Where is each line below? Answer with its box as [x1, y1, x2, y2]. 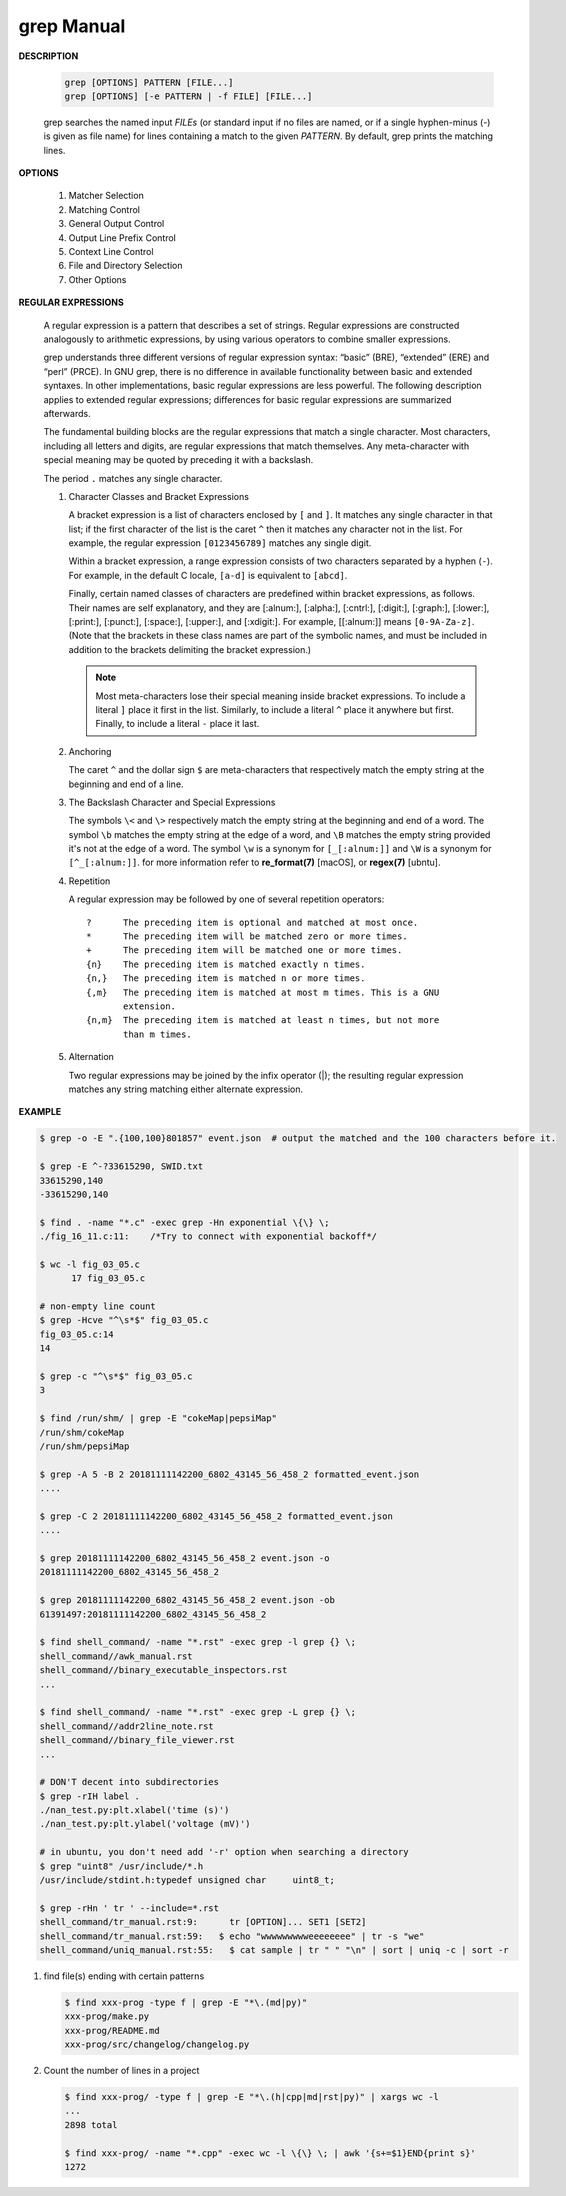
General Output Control [68, 218, 165, 230]
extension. [123, 1001, 177, 1012]
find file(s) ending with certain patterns [43, 1970, 205, 1982]
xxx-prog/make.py [64, 2011, 150, 2022]
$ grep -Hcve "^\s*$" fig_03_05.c [39, 1315, 209, 1326]
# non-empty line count [39, 1301, 157, 1312]
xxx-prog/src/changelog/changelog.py [64, 2039, 250, 2050]
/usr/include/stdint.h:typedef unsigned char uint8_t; [39, 1875, 335, 1886]
